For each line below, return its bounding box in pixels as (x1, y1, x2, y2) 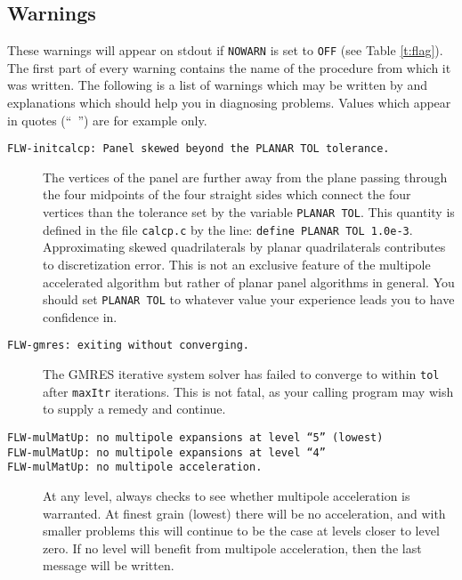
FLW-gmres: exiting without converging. (7, 339, 250, 352)
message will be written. (43, 556, 174, 575)
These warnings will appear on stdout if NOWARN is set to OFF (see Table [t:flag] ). (7, 41, 443, 60)
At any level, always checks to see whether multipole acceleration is (43, 486, 410, 504)
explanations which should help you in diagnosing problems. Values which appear (7, 93, 451, 112)
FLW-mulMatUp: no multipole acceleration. (7, 461, 263, 474)
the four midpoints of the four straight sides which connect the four (43, 185, 411, 204)
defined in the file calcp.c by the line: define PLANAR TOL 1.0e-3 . (43, 220, 413, 238)
